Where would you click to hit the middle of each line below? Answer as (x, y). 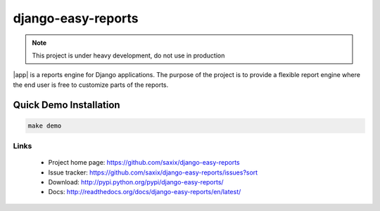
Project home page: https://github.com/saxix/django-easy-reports (144, 163)
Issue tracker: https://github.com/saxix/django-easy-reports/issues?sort (153, 172)
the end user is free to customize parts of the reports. (91, 85)
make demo (45, 125)
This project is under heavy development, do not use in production (128, 55)
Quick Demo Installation (66, 105)
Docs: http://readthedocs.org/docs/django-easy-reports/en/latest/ (145, 192)
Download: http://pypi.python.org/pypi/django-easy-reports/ (136, 182)
